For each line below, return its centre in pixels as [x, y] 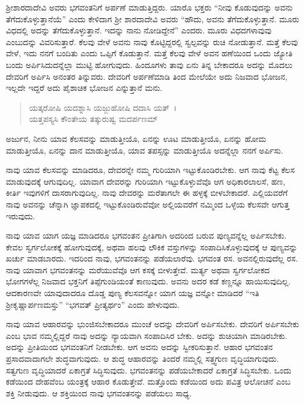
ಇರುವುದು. [21, 215]
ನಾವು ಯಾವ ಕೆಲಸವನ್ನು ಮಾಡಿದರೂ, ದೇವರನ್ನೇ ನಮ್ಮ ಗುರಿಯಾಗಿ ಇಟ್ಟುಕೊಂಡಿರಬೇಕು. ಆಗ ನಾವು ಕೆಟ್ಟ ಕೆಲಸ [151, 170]
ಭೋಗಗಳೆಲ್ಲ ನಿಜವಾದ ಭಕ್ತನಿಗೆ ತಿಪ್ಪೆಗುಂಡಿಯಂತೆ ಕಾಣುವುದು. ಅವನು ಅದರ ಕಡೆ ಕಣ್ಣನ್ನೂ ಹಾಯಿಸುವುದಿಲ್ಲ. [148, 281]
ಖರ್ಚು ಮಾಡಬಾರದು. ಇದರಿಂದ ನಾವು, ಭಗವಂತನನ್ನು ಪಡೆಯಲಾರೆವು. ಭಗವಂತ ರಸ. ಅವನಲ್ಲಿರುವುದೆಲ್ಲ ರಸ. [152, 258]
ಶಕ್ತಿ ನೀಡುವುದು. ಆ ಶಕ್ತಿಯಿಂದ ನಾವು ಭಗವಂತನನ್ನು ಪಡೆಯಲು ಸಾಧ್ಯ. [99, 393]
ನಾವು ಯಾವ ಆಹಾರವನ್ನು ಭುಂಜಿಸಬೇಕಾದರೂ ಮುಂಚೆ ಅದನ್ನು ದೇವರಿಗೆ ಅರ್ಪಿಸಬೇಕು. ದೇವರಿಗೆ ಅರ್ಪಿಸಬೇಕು [153, 324]
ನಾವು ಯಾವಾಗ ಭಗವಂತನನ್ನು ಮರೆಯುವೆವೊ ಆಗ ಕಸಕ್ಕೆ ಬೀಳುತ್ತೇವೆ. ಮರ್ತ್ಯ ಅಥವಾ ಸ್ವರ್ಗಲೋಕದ [138, 269]
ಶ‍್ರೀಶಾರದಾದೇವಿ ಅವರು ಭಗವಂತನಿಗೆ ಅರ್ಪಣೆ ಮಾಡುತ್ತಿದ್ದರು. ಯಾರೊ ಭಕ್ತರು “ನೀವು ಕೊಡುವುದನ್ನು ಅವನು [149, 7]
